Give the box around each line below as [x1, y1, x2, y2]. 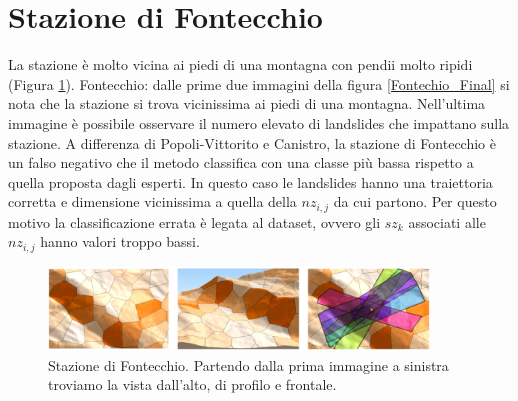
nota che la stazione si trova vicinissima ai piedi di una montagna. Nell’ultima [8, 93, 486, 114]
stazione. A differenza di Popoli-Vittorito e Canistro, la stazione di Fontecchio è [8, 132, 496, 153]
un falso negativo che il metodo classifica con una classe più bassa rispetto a [8, 152, 474, 173]
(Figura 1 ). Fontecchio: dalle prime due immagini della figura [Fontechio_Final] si [8, 73, 510, 94]
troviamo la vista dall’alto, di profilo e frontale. [48, 374, 337, 395]
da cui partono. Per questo [333, 191, 497, 212]
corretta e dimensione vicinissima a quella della [8, 191, 297, 212]
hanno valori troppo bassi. [40, 231, 200, 252]
